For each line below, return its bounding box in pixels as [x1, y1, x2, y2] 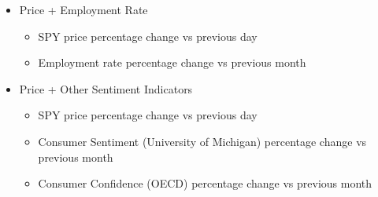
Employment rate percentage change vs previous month [38, 54, 306, 71]
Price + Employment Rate [19, 2, 148, 17]
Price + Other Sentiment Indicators [19, 80, 193, 97]
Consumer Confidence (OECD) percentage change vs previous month [38, 175, 372, 192]
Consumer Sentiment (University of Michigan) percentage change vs [38, 133, 367, 149]
